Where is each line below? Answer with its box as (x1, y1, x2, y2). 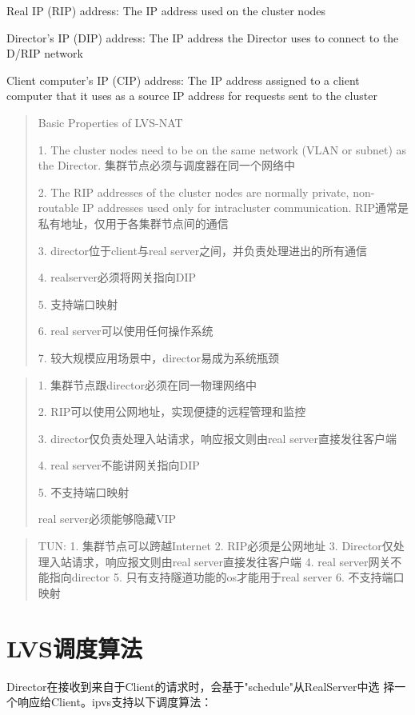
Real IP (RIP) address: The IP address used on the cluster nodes (6, 2, 326, 18)
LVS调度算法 (6, 631, 143, 664)
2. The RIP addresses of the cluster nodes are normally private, (38, 183, 349, 200)
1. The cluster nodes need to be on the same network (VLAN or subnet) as (38, 141, 407, 158)
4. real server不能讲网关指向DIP (38, 457, 200, 473)
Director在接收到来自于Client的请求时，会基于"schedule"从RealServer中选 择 (6, 677, 395, 694)
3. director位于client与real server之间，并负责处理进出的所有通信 (38, 242, 368, 258)
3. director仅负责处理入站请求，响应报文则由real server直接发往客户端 (38, 429, 397, 446)
